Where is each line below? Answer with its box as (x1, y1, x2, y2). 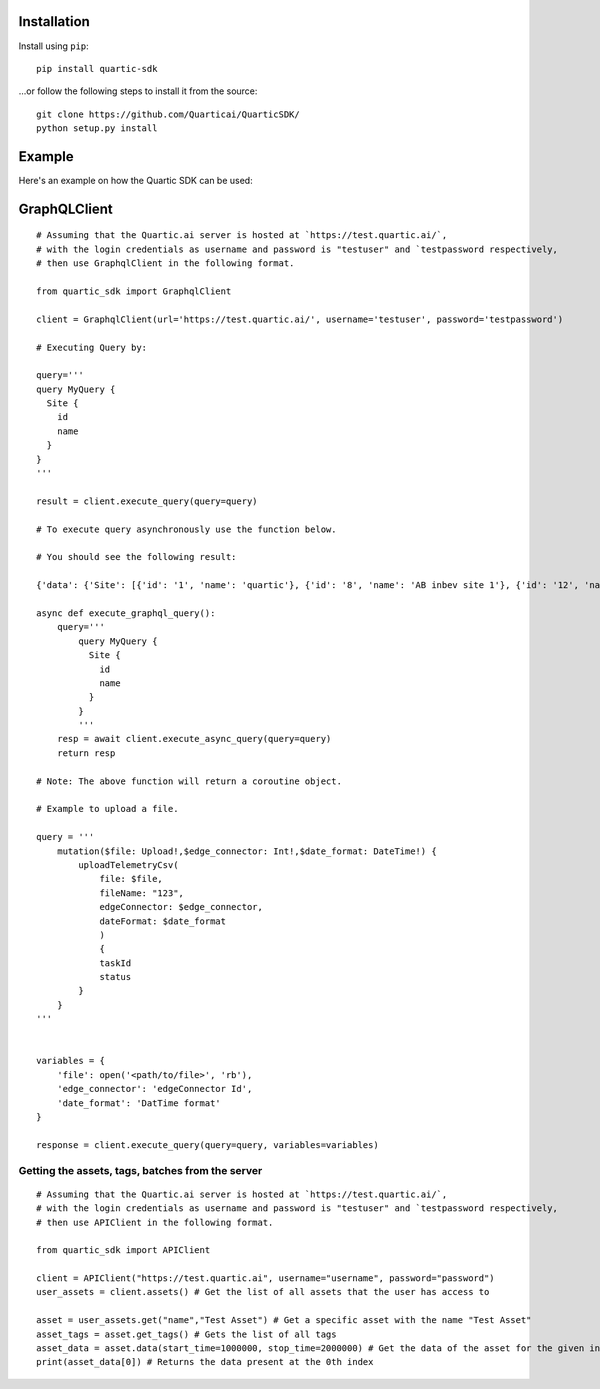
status (99, 971, 132, 983)
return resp (56, 747, 116, 759)
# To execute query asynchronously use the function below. (36, 523, 337, 535)
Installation (18, 13, 90, 30)
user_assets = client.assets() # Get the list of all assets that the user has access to (36, 1286, 490, 1298)
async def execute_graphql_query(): (36, 607, 216, 619)
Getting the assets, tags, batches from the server (18, 1163, 263, 1177)
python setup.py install (36, 123, 158, 134)
